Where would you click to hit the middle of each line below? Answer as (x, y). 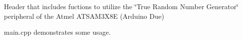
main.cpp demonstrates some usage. (57, 32)
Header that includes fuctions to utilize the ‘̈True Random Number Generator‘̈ (121, 6)
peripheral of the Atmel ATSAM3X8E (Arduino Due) (84, 16)
